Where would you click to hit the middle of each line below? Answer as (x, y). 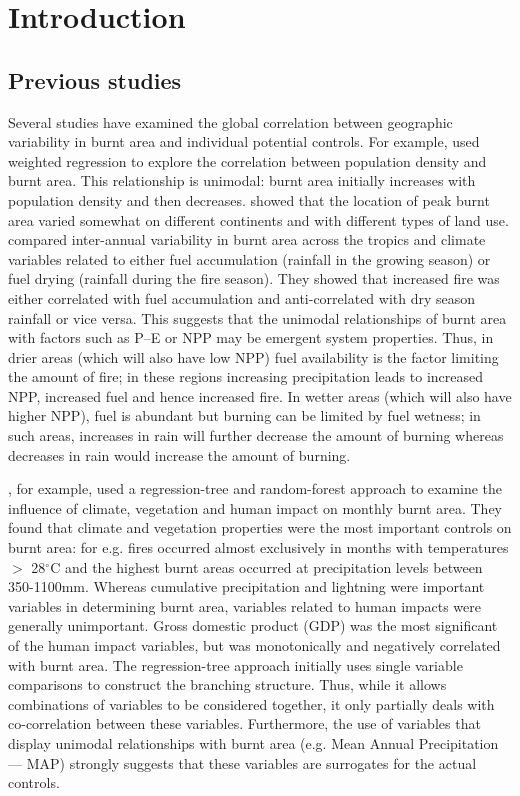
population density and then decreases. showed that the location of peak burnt (249, 199)
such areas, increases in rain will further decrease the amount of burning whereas (256, 435)
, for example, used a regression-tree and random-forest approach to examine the (255, 488)
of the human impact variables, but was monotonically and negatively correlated (254, 645)
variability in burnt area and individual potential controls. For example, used (244, 141)
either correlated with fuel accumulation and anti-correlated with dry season (242, 297)
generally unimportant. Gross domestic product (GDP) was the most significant (253, 625)
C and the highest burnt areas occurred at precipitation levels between (266, 566)
